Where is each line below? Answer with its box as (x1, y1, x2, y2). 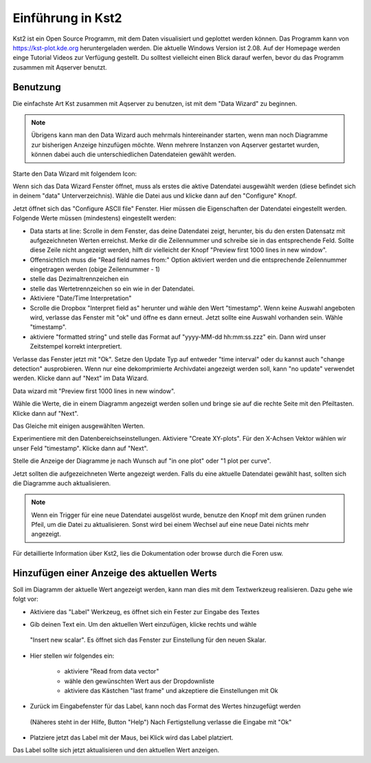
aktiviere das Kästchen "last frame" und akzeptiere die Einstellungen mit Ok (64, 686, 278, 695)
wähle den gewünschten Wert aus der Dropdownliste (64, 677, 215, 685)
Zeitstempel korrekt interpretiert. (30, 342, 122, 351)
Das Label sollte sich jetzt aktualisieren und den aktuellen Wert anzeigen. (12, 746, 220, 754)
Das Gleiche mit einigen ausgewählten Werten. (12, 421, 146, 430)
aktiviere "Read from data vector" (64, 667, 159, 676)
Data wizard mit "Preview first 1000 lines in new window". (12, 386, 175, 395)
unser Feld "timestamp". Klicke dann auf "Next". (12, 444, 148, 452)
